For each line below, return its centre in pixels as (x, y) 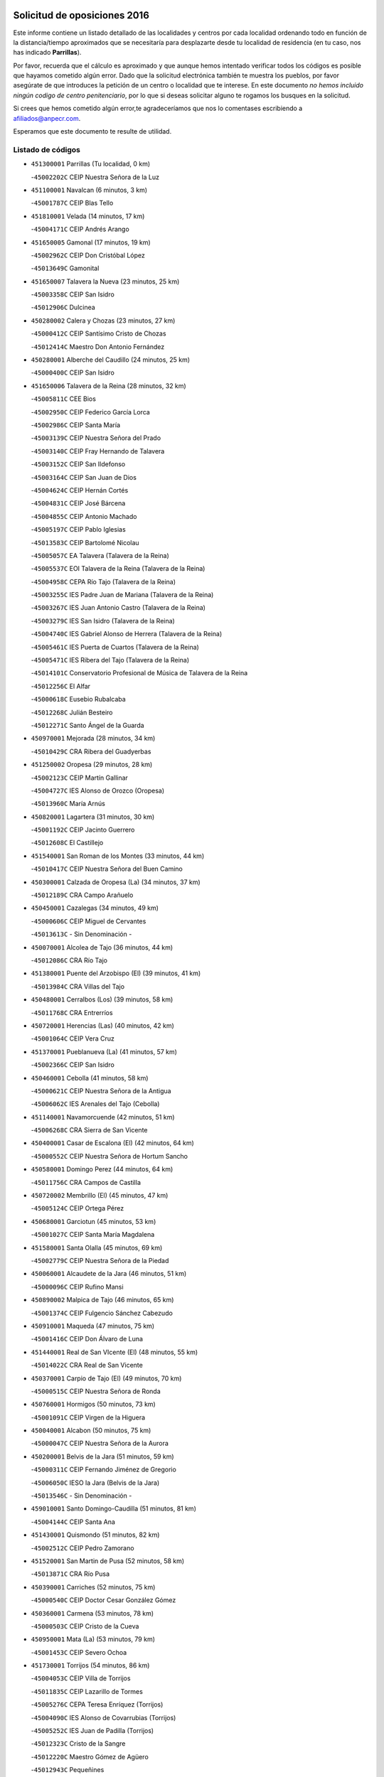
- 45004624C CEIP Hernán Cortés (80, 490)
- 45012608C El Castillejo (67, 843)
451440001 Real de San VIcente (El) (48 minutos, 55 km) (114, 1352)
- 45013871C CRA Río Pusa (70, 1574)
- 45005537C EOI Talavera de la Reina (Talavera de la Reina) (118, 569)
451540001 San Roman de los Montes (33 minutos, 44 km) (118, 856)
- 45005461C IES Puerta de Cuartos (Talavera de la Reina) (115, 647)
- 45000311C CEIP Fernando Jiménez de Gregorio (104, 1470)
